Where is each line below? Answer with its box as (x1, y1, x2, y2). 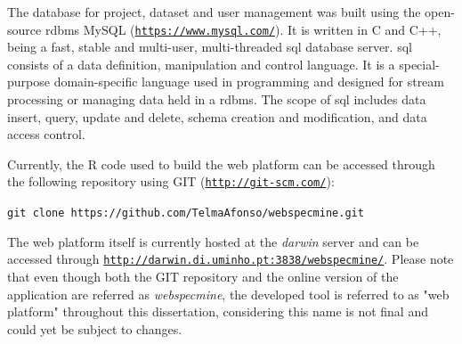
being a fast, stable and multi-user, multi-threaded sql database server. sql (7, 37, 412, 56)
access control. (7, 125, 85, 143)
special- (399, 54, 440, 73)
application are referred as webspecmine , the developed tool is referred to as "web (7, 284, 450, 303)
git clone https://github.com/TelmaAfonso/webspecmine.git (7, 207, 364, 220)
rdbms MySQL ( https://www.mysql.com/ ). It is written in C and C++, (45, 20, 442, 38)
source (7, 20, 42, 38)
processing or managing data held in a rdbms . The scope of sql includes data (7, 90, 426, 109)
